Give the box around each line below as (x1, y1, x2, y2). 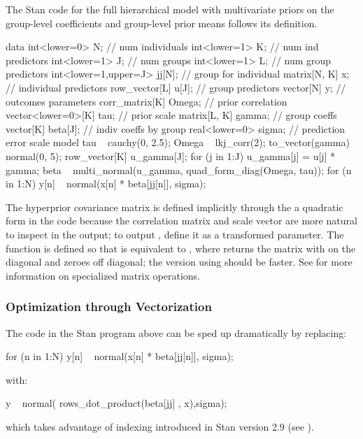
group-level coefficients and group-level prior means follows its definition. (6, 15, 318, 30)
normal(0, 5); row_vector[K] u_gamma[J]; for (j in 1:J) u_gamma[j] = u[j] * (6, 148, 336, 163)
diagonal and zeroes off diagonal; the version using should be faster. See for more (6, 254, 353, 269)
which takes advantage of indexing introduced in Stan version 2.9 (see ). (6, 419, 314, 433)
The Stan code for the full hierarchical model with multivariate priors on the (6, 2, 334, 16)
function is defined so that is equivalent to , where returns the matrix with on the (6, 240, 356, 255)
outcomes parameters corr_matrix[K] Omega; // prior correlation (6, 94, 287, 108)
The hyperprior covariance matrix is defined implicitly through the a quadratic (6, 199, 343, 214)
